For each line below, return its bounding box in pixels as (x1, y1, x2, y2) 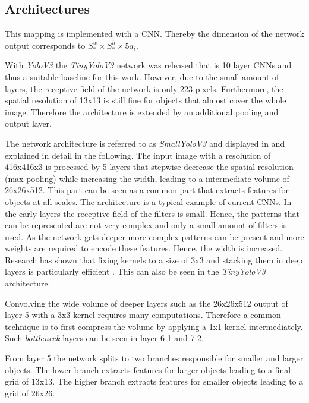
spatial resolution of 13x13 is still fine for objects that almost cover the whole (5, 94, 286, 106)
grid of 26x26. (5, 386, 55, 399)
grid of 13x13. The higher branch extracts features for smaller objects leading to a (5, 375, 304, 388)
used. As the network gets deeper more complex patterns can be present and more (5, 230, 304, 243)
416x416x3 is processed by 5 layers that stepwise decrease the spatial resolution (5, 160, 294, 173)
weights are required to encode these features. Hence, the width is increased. (5, 242, 283, 254)
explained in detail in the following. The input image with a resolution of (5, 149, 271, 161)
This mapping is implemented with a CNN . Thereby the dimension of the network (5, 27, 304, 40)
